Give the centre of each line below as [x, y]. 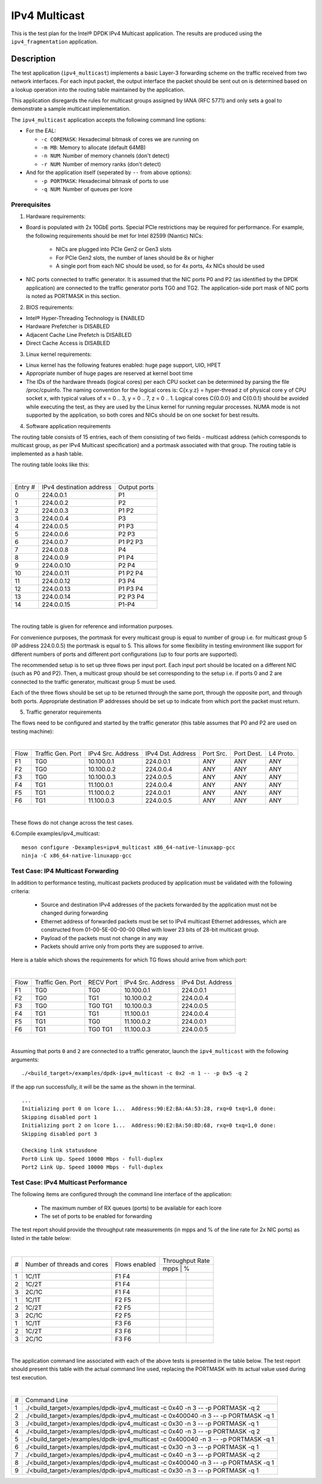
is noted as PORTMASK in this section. [73, 296]
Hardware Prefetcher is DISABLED [68, 326]
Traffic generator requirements [64, 712]
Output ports [136, 487]
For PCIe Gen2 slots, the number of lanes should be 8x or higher [135, 258]
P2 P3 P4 [131, 597]
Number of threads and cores [67, 1265]
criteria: [21, 891]
